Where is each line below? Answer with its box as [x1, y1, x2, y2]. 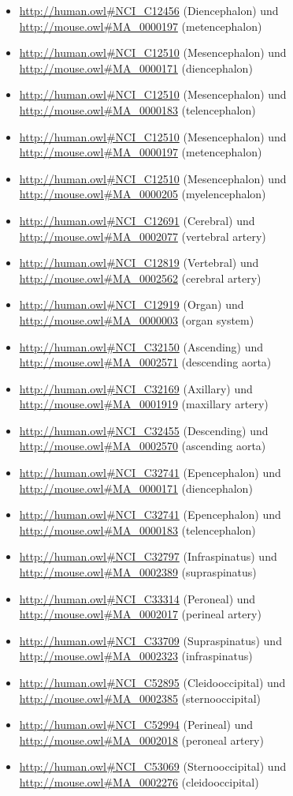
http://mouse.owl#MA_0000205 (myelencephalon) [19, 186, 266, 202]
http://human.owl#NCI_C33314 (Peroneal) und [19, 590, 256, 606]
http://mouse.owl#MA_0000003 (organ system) [19, 311, 254, 328]
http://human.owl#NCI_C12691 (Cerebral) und [19, 212, 255, 228]
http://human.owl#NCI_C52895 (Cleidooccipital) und [19, 674, 286, 690]
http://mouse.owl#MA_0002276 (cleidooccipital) [19, 773, 259, 790]
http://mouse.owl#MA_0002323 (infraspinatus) [19, 648, 253, 664]
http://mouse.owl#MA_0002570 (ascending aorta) [19, 437, 266, 454]
